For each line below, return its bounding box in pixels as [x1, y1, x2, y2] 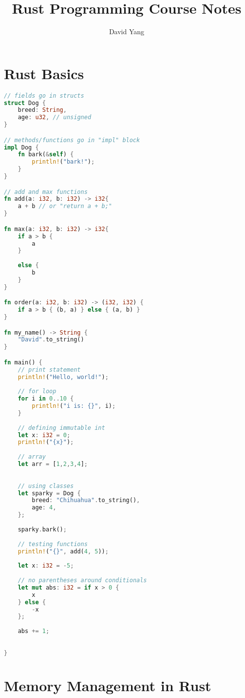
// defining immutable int [18, 424, 105, 431]
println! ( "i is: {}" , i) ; [32, 402, 116, 410]
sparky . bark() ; [18, 526, 67, 533]
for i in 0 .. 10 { [18, 395, 74, 402]
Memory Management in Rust [4, 675, 211, 695]
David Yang [109, 26, 145, 37]
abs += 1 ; [18, 628, 50, 635]
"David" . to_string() [18, 336, 84, 343]
